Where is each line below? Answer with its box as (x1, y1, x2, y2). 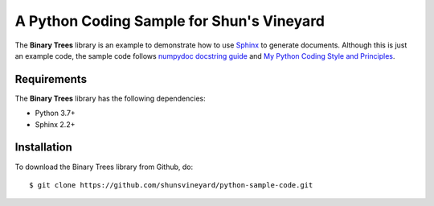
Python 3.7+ (35, 109, 76, 118)
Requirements (14, 72, 88, 86)
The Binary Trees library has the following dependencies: (14, 93, 207, 103)
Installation (14, 141, 72, 154)
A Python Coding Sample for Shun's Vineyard (14, 12, 325, 30)
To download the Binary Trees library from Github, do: (14, 162, 193, 171)
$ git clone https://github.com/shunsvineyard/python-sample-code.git (29, 180, 313, 189)
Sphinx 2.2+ (35, 119, 76, 129)
